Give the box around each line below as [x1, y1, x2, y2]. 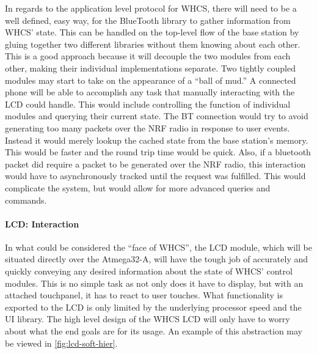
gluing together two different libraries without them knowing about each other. [5, 37, 301, 50]
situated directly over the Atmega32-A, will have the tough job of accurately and [5, 253, 308, 265]
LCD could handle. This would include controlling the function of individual [5, 97, 291, 110]
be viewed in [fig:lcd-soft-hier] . [5, 336, 118, 349]
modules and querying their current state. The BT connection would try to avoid [5, 109, 308, 122]
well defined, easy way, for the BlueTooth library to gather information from [5, 13, 291, 26]
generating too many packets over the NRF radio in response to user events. [5, 121, 290, 134]
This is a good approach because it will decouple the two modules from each [5, 50, 291, 62]
